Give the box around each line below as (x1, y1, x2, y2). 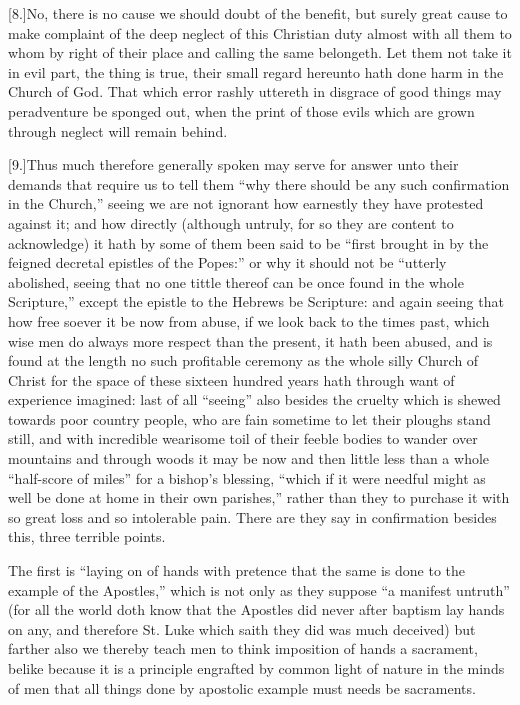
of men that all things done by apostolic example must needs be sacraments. (8, 677, 476, 698)
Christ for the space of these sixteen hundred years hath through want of (8, 369, 455, 390)
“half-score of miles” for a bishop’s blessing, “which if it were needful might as (8, 467, 486, 488)
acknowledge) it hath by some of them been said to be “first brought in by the (8, 232, 489, 253)
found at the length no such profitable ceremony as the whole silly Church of (8, 350, 479, 371)
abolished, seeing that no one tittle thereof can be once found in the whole (8, 271, 464, 292)
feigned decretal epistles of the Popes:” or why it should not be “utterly (8, 252, 447, 273)
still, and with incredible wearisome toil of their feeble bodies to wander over (8, 428, 478, 449)
